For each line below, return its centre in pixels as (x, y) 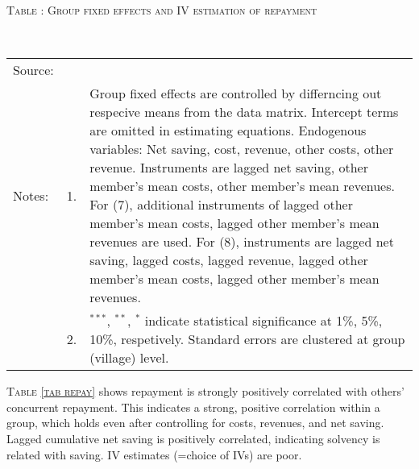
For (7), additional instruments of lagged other (221, 205)
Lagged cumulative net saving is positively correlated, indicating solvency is (193, 438)
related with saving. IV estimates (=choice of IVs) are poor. (154, 454)
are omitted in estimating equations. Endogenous (228, 131)
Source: (33, 70)
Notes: (31, 195)
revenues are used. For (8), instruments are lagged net (242, 242)
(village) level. (129, 358)
